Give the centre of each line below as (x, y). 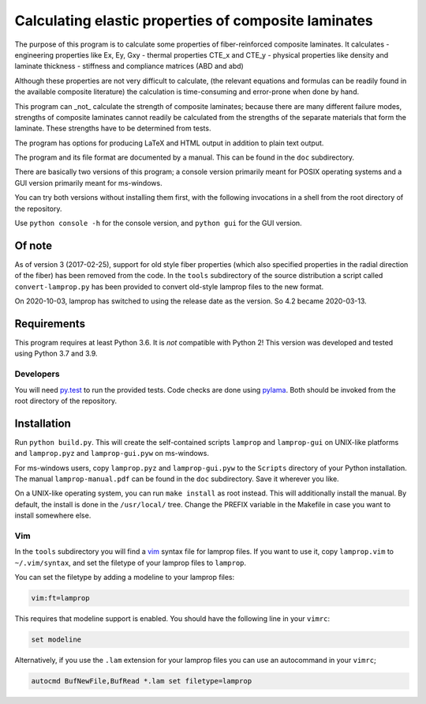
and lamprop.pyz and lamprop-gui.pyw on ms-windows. (112, 454)
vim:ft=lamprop (60, 598)
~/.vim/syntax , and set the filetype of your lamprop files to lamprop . (131, 563)
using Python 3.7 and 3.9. (56, 354)
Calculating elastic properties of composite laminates (194, 21)
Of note (34, 245)
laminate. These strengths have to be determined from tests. (113, 128)
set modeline (56, 640)
